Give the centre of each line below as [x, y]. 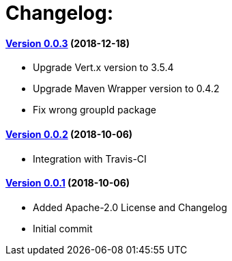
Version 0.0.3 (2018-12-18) [68, 43]
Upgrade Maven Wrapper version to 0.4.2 [126, 89]
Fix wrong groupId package [95, 110]
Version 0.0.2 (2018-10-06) [69, 134]
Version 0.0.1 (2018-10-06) [68, 183]
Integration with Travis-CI [90, 159]
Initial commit [63, 228]
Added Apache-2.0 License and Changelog [130, 207]
